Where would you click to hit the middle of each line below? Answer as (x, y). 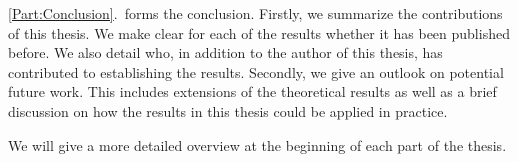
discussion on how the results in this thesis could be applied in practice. (228, 110)
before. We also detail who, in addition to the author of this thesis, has (225, 52)
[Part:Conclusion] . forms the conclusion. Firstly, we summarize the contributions (255, 13)
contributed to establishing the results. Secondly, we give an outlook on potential (256, 71)
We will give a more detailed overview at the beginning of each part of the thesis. (257, 144)
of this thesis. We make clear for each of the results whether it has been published (259, 32)
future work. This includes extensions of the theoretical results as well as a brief (252, 91)
